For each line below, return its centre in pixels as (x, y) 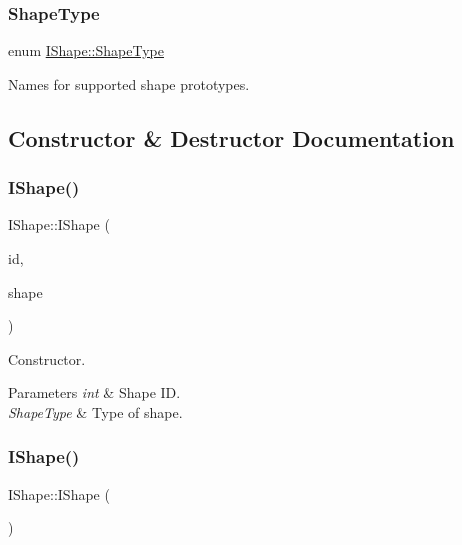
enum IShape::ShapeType (86, 50)
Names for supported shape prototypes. (129, 83)
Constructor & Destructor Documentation (231, 137)
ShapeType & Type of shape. (95, 411)
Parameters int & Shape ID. (94, 392)
